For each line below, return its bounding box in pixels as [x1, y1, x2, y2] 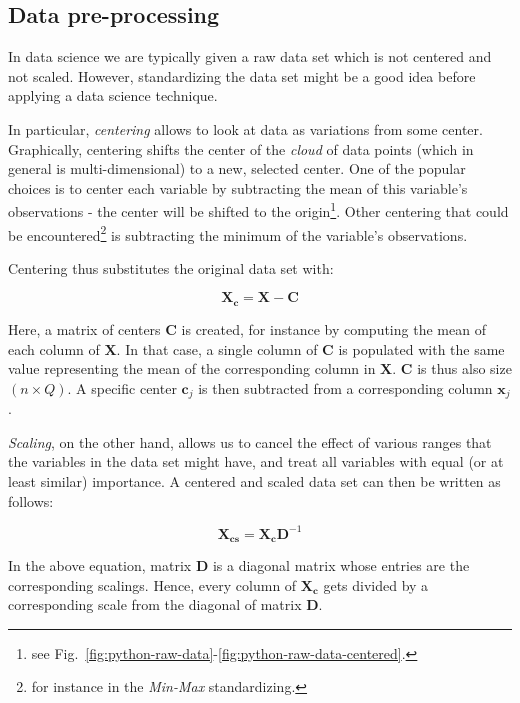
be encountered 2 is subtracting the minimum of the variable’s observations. [8, 221, 468, 245]
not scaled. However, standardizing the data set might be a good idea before [8, 65, 476, 86]
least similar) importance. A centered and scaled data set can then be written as [8, 470, 501, 491]
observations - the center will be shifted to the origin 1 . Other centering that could [8, 198, 509, 222]
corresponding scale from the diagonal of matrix [8, 594, 302, 615]
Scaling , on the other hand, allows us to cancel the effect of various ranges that [8, 431, 492, 452]
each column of [8, 338, 100, 359]
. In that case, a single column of [116, 338, 318, 359]
